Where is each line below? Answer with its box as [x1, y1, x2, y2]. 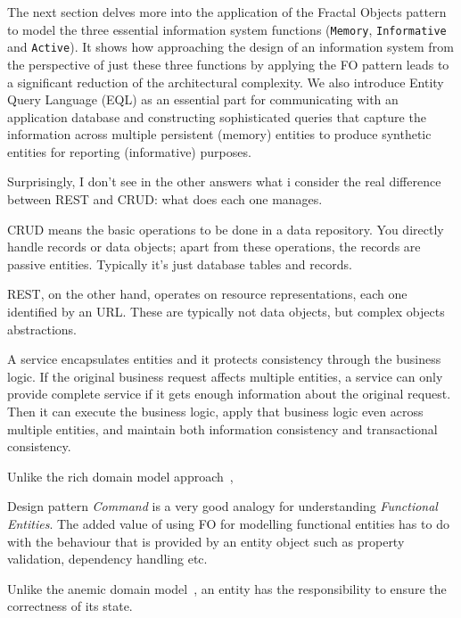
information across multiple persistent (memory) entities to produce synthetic [7, 125, 432, 144]
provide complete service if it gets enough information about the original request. [7, 384, 451, 403]
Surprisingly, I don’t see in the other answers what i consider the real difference [7, 172, 441, 191]
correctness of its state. [7, 597, 133, 615]
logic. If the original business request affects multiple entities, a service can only [7, 367, 443, 385]
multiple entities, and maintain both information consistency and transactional [7, 419, 438, 438]
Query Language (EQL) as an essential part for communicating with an [7, 90, 399, 109]
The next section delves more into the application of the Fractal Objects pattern [7, 3, 447, 21]
